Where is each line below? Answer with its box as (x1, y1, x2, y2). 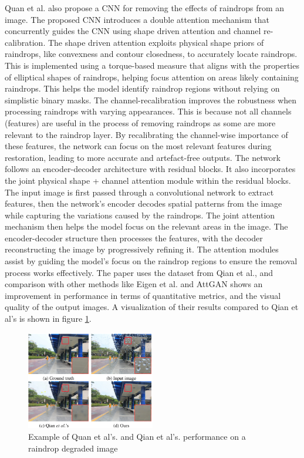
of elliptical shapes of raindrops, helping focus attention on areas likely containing (5, 70, 299, 83)
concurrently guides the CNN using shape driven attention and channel (5, 25, 261, 37)
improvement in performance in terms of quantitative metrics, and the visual (5, 289, 281, 301)
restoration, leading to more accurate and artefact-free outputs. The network (5, 151, 281, 163)
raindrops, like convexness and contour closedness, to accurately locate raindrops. (5, 48, 298, 60)
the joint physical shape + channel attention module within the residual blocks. (5, 174, 291, 186)
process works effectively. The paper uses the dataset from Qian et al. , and (5, 266, 273, 278)
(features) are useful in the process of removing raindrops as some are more (5, 116, 276, 129)
